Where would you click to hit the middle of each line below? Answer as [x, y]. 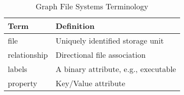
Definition [75, 26]
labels [18, 69]
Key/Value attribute [90, 83]
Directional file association [101, 55]
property [23, 83]
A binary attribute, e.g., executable [116, 69]
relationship [28, 55]
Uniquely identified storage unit [110, 40]
